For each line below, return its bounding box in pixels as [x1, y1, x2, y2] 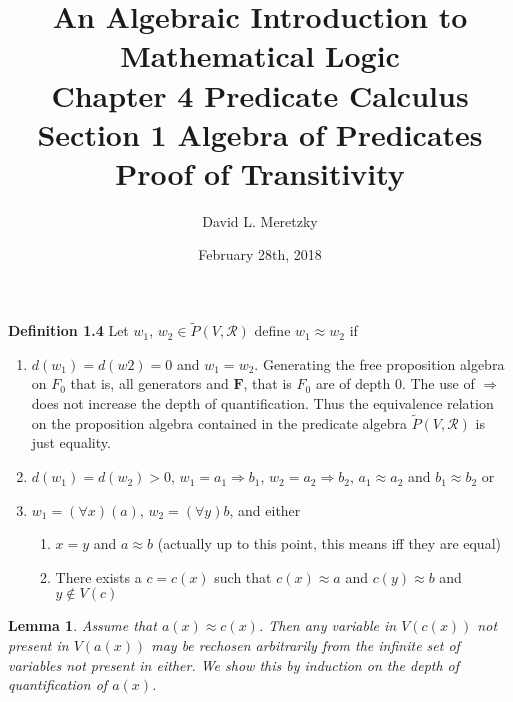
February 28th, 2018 [198, 244, 322, 265]
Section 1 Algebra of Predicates [37, 113, 483, 154]
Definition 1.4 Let [8, 320, 129, 341]
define [254, 320, 291, 341]
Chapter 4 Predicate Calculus [51, 74, 469, 115]
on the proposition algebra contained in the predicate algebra [31, 412, 407, 433]
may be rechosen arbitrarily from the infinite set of [151, 635, 460, 656]
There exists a [55, 566, 142, 587]
